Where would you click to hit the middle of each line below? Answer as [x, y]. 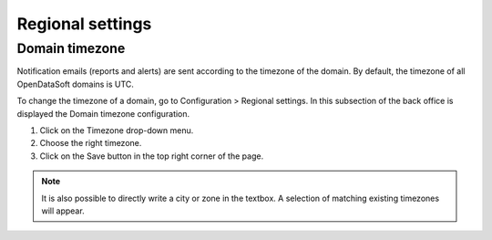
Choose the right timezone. [91, 143]
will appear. [63, 211]
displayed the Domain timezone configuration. [103, 113]
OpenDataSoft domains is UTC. [75, 84]
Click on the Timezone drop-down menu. [117, 130]
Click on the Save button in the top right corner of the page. [152, 156]
